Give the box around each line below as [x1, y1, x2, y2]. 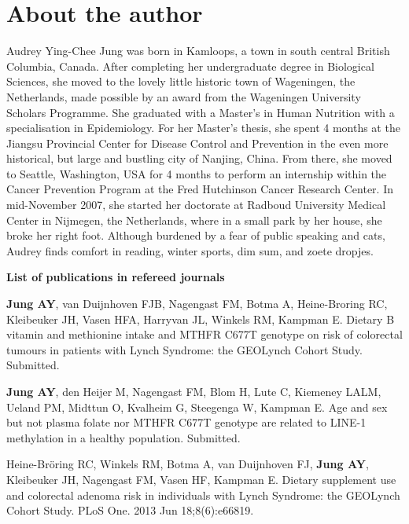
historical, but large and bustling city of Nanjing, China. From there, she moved [6, 150, 392, 167]
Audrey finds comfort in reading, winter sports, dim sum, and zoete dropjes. [6, 242, 374, 258]
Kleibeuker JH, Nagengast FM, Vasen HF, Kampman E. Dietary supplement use [6, 471, 396, 487]
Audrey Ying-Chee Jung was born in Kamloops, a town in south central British [6, 42, 390, 59]
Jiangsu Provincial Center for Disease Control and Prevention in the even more [6, 134, 389, 151]
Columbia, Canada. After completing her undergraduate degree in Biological [6, 57, 374, 74]
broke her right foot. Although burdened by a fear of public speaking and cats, [6, 227, 385, 244]
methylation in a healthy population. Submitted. [6, 429, 241, 445]
